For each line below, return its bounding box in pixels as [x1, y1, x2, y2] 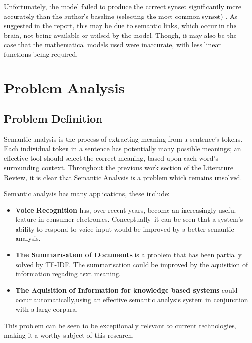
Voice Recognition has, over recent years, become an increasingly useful [15, 204, 236, 215]
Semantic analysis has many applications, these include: [4, 188, 170, 199]
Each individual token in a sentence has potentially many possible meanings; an [4, 143, 241, 153]
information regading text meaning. [15, 269, 121, 279]
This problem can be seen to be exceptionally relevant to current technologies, [4, 320, 236, 330]
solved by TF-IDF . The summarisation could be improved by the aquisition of [15, 259, 248, 269]
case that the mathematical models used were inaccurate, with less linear [4, 39, 221, 50]
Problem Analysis [4, 77, 125, 97]
